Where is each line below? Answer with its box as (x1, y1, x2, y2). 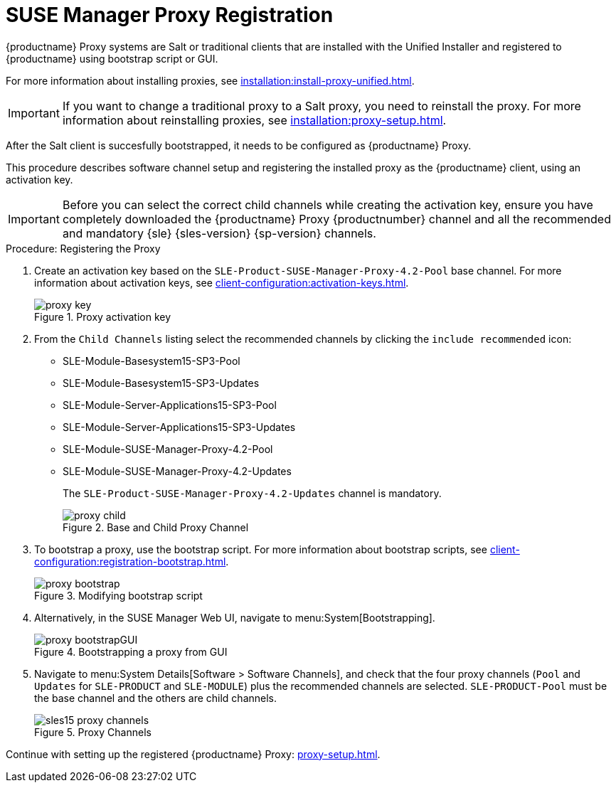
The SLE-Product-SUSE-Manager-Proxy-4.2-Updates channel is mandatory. (63, 486, 442, 499)
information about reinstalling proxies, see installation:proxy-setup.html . (62, 112, 447, 127)
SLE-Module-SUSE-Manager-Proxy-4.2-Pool (63, 442, 273, 455)
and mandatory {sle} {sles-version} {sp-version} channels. (62, 225, 376, 240)
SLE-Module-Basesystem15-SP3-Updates (63, 376, 260, 389)
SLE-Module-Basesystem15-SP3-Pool (63, 354, 240, 367)
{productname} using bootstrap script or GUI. (6, 52, 218, 65)
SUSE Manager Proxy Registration (6, 3, 334, 27)
